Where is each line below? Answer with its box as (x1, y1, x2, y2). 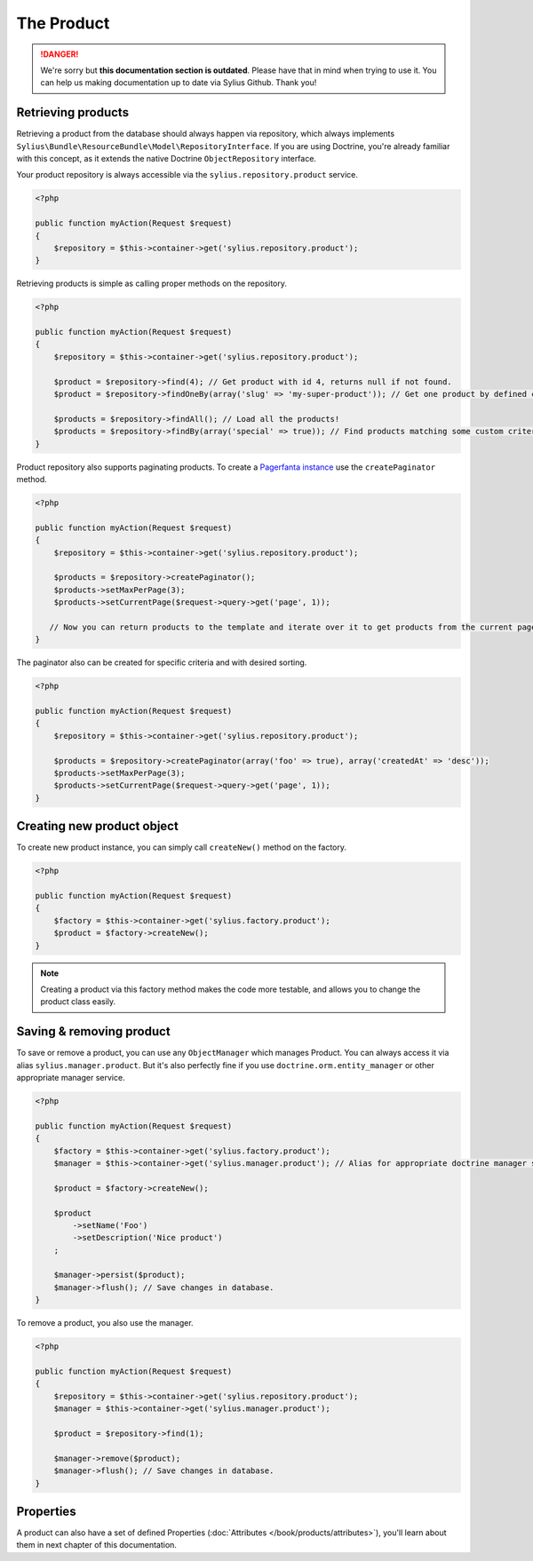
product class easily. (40, 996, 116, 1007)
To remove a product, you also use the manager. (16, 1318, 195, 1328)
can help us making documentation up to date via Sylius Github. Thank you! (40, 77, 317, 88)
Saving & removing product (16, 1024, 171, 1039)
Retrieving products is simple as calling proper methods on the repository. (16, 278, 288, 289)
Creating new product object (16, 819, 179, 834)
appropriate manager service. (16, 1073, 125, 1083)
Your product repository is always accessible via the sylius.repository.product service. (16, 170, 359, 180)
